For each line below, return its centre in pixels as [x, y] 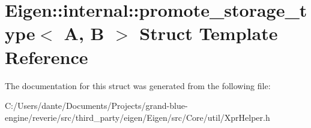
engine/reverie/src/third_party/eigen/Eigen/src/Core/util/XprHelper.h [137, 117]
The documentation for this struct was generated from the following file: [138, 85]
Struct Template [209, 33]
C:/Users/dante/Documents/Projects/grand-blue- [96, 106]
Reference [47, 57]
